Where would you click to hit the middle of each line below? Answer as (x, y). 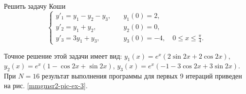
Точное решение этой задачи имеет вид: (63, 55)
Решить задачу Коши (35, 6)
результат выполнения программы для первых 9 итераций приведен (142, 76)
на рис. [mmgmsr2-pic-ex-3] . (46, 85)
